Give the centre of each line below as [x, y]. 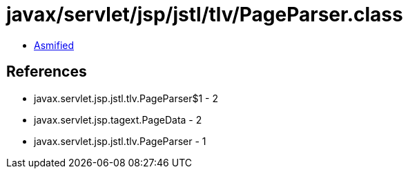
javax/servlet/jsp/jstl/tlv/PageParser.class [205, 14]
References [47, 72]
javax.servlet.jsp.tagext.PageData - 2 [118, 119]
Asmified [54, 45]
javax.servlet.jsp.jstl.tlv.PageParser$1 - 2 [126, 98]
